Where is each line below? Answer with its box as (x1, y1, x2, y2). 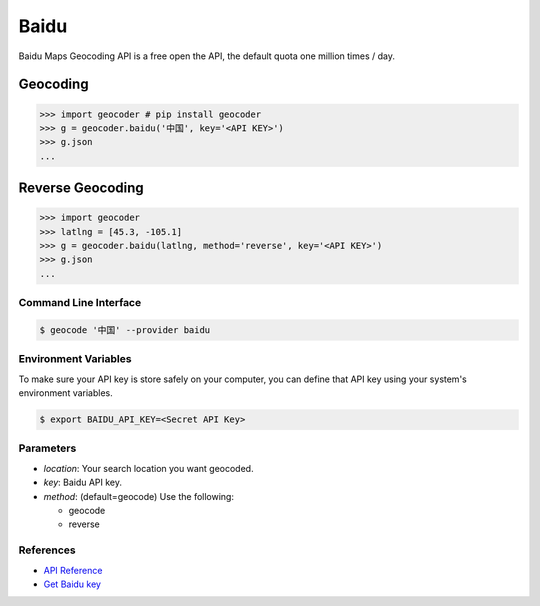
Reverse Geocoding (18, 180, 144, 197)
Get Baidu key (43, 578, 102, 590)
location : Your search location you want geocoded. (43, 462, 254, 474)
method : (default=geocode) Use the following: (43, 490, 235, 502)
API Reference (43, 564, 103, 576)
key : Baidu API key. (43, 476, 123, 489)
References (18, 543, 76, 557)
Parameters (18, 441, 77, 455)
